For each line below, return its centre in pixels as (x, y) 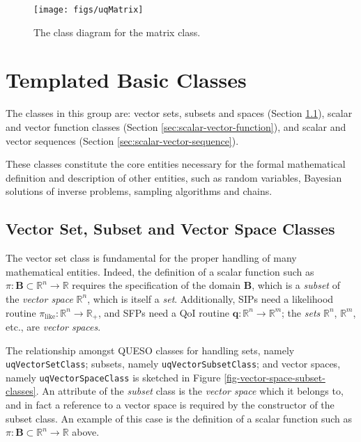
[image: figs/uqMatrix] (89, 10)
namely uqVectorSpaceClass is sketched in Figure (113, 377)
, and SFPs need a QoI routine (163, 312)
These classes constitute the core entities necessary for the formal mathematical (176, 164)
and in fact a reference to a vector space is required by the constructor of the (170, 405)
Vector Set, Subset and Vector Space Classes (170, 229)
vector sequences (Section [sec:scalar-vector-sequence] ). (122, 140)
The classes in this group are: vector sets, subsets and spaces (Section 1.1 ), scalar (179, 113)
